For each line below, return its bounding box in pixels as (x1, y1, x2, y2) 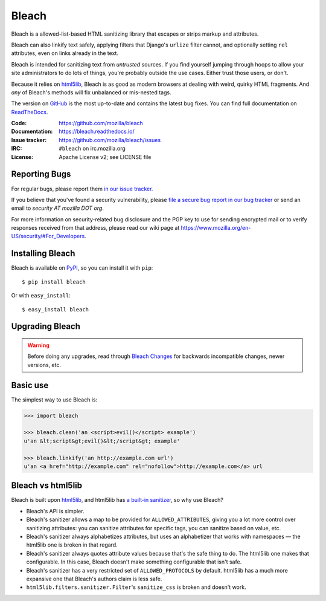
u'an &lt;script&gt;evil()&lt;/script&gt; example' (24, 437, 181, 444)
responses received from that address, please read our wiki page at (11, 224, 180, 232)
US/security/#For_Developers (11, 233, 85, 240)
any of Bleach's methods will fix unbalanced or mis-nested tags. (11, 88, 171, 96)
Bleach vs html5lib (11, 481, 83, 491)
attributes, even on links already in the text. (11, 50, 119, 57)
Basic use (11, 380, 49, 390)
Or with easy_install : (11, 292, 71, 299)
